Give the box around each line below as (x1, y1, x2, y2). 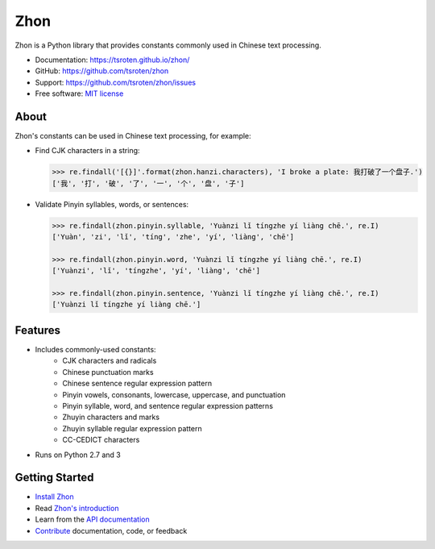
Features (14, 323, 60, 337)
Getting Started (14, 471, 94, 485)
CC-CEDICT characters (62, 435, 140, 445)
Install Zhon (35, 492, 74, 501)
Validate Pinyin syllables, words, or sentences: (35, 199, 189, 209)
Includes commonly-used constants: (35, 344, 156, 354)
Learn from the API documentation (35, 514, 150, 524)
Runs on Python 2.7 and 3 (35, 450, 121, 460)
